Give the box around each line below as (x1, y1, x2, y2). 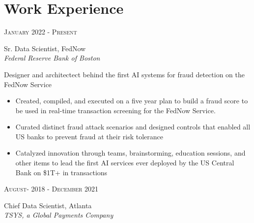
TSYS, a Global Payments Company (4, 210, 113, 220)
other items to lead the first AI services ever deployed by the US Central (15, 158, 234, 168)
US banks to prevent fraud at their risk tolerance (15, 131, 163, 141)
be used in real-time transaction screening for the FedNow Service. (15, 105, 216, 115)
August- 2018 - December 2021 (4, 184, 99, 194)
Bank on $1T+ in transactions (15, 167, 108, 177)
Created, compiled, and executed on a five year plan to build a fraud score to (15, 96, 248, 106)
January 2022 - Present (4, 27, 77, 37)
